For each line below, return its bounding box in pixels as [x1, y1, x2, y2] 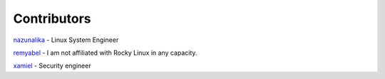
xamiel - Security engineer [13, 61, 92, 70]
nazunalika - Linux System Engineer [13, 36, 119, 44]
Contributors [13, 11, 92, 26]
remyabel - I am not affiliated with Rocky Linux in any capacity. [13, 48, 197, 57]
